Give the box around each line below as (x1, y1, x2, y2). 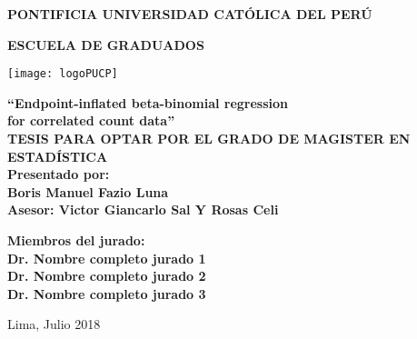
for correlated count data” (7, 111, 175, 130)
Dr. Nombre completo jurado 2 (7, 266, 206, 285)
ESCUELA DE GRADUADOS (7, 35, 204, 54)
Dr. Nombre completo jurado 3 (7, 284, 206, 303)
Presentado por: (7, 165, 110, 184)
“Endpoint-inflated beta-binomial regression (7, 93, 289, 112)
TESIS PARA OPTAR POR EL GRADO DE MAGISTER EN (7, 129, 411, 148)
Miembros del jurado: (7, 231, 145, 249)
